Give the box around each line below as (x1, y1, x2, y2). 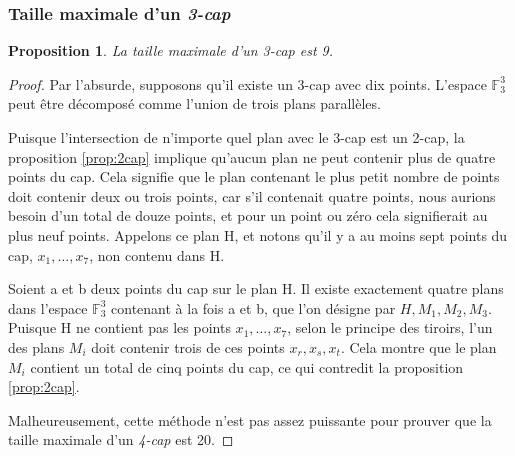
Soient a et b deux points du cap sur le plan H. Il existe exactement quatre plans (8, 278, 504, 299)
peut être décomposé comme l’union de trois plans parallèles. (8, 93, 381, 114)
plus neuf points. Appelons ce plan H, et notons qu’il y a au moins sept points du (8, 224, 508, 245)
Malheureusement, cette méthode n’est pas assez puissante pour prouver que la (8, 409, 492, 430)
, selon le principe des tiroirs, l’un (287, 317, 493, 338)
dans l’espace (8, 297, 88, 318)
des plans (8, 336, 65, 357)
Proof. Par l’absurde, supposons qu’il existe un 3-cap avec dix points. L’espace (8, 73, 487, 94)
